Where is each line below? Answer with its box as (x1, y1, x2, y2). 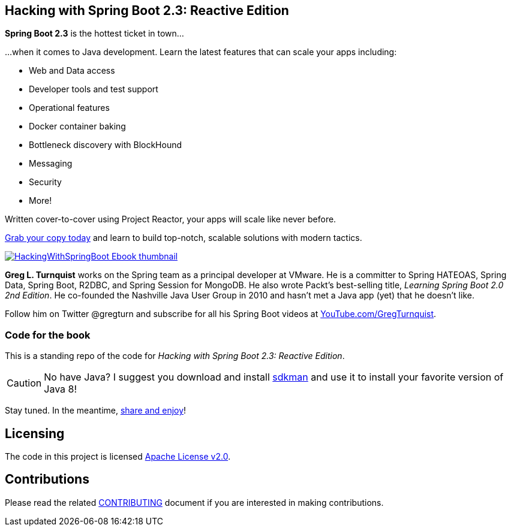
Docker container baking (29, 121, 126, 132)
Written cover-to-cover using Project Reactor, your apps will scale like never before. (5, 214, 336, 225)
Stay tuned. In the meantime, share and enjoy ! (5, 405, 187, 416)
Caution (7, 377, 42, 390)
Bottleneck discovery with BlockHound (29, 140, 182, 150)
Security (29, 177, 62, 188)
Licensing (5, 426, 65, 441)
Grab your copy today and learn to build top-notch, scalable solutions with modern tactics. (5, 233, 362, 243)
